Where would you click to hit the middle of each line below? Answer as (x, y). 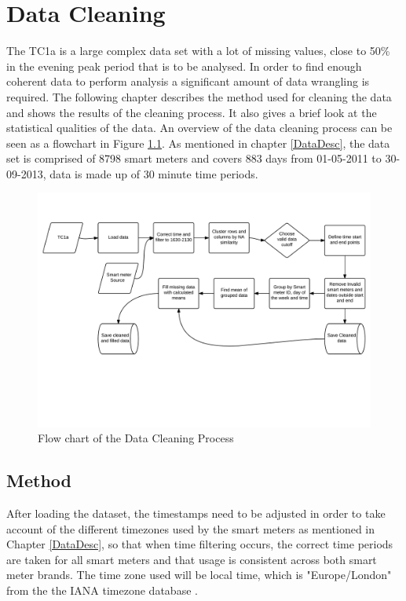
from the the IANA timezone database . (102, 590)
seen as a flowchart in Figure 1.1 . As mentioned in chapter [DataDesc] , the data (198, 143)
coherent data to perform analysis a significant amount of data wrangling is (188, 81)
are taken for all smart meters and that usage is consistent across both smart (192, 559)
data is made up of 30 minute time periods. (154, 173)
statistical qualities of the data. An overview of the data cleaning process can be (199, 128)
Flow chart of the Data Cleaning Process (136, 438)
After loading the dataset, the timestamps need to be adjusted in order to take (196, 513)
